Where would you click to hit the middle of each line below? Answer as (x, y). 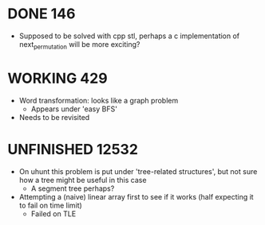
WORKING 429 (58, 78)
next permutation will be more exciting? (79, 45)
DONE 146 (42, 14)
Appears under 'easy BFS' (74, 109)
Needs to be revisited (54, 117)
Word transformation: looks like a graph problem (99, 100)
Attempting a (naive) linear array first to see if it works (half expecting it (136, 196)
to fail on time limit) (51, 205)
